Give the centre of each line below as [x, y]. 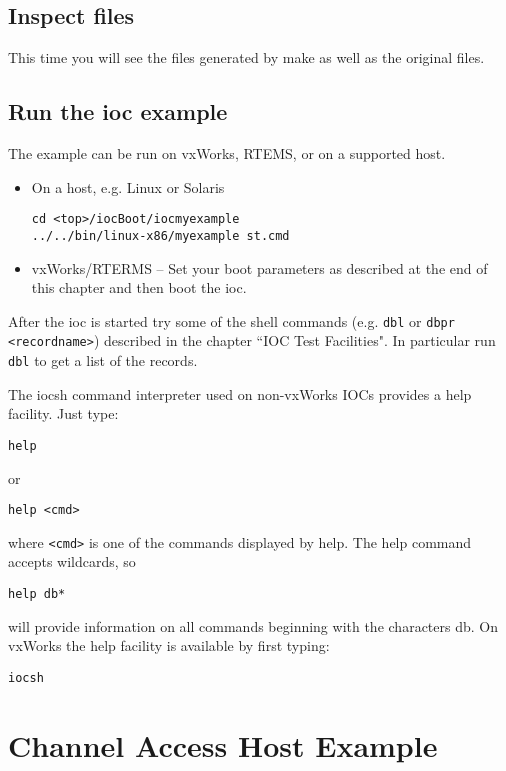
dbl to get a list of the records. [103, 360]
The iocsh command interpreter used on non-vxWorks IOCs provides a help [240, 393]
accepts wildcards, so [72, 561]
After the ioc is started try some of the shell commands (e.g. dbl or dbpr [231, 320]
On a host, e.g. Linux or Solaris [128, 186]
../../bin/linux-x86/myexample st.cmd [160, 235]
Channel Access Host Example [223, 744]
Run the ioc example [118, 111]
